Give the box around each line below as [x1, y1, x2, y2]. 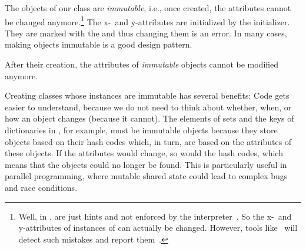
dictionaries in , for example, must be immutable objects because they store [5, 124, 278, 136]
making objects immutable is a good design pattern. [5, 38, 192, 51]
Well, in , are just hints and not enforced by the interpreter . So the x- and [18, 210, 292, 222]
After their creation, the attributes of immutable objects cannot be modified [5, 58, 279, 70]
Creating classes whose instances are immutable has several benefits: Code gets [5, 89, 290, 102]
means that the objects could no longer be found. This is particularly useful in [5, 158, 287, 170]
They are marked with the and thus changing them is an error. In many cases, [5, 26, 287, 39]
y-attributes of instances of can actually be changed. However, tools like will [18, 221, 298, 234]
